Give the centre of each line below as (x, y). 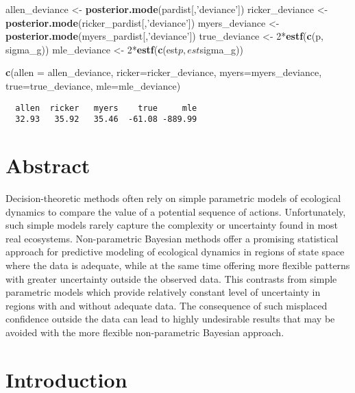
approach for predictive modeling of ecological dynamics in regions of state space (175, 252)
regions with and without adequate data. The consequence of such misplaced (167, 305)
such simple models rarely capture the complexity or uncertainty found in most (172, 225)
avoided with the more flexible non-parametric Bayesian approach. (145, 332)
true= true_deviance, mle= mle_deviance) (93, 85)
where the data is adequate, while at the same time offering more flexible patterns (178, 265)
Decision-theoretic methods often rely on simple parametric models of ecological (173, 198)
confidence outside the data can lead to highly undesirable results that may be (170, 319)
